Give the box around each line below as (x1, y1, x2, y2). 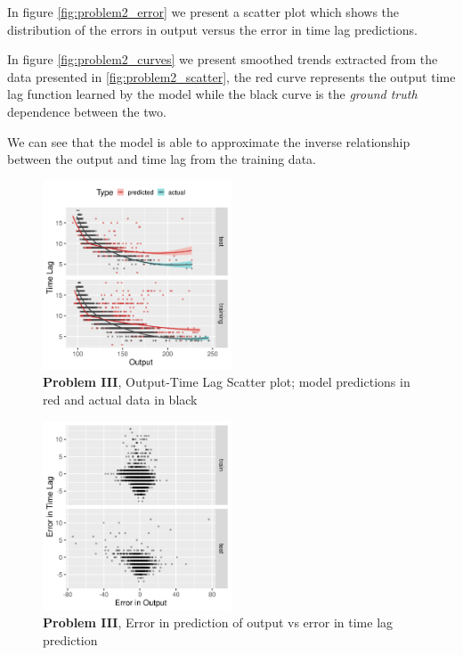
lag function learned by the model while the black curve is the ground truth (7, 85, 418, 103)
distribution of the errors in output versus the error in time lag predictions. (7, 20, 418, 38)
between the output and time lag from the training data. (7, 150, 316, 168)
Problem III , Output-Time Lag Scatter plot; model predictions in (43, 373, 410, 391)
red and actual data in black (43, 389, 198, 408)
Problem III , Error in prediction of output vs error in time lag (43, 613, 394, 632)
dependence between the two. (7, 102, 167, 120)
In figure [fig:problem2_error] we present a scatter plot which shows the (7, 3, 400, 20)
